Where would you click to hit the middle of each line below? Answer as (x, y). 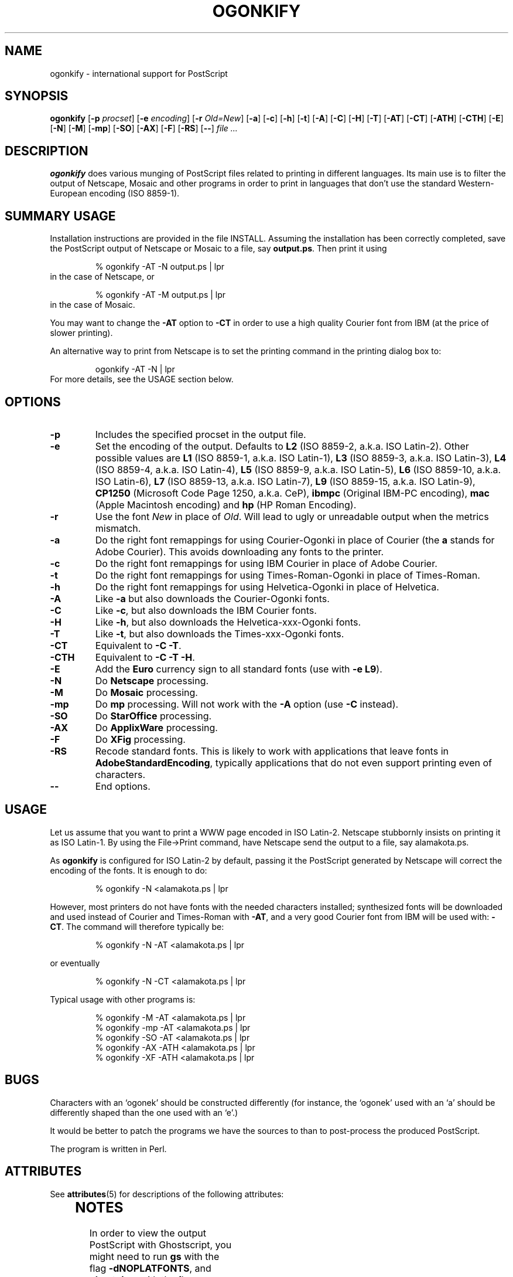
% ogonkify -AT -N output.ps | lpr (160, 267)
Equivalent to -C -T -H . (145, 657)
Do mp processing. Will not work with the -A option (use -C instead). (247, 704)
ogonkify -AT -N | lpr (135, 369)
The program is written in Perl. (108, 1149)
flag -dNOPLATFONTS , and (150, 1268)
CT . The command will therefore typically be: (137, 926)
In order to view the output (148, 1233)
